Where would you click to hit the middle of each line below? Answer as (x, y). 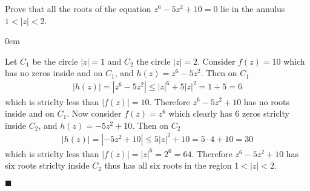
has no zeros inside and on (54, 73)
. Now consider (94, 113)
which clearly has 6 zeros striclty (229, 113)
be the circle (55, 61)
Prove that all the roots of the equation (78, 8)
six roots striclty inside (47, 165)
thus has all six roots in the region (168, 165)
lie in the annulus (253, 8)
